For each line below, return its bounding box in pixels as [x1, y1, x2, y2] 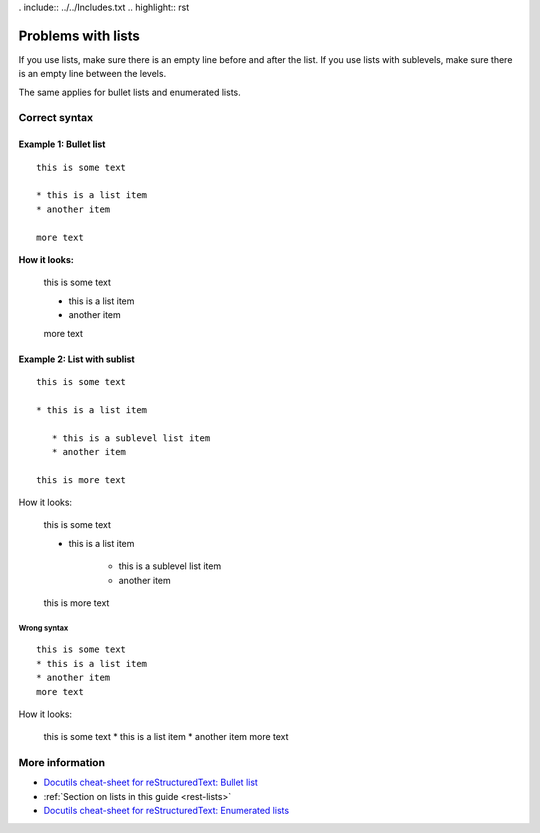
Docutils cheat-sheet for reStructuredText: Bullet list [43, 776, 259, 789]
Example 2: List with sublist [18, 353, 135, 365]
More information [18, 756, 105, 770]
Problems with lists [18, 27, 140, 44]
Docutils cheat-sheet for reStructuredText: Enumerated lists [43, 805, 290, 817]
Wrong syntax [18, 623, 69, 633]
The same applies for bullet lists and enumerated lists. [18, 86, 241, 98]
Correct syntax [18, 111, 94, 125]
